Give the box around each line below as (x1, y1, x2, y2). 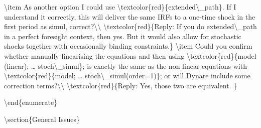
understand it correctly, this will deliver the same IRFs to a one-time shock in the (4, 11, 255, 22)
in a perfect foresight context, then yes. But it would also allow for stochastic (4, 31, 241, 41)
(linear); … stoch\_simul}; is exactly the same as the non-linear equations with (4, 60, 247, 71)
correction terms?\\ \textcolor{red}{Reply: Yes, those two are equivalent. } (4, 80, 237, 90)
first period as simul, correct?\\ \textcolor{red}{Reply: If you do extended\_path (4, 21, 257, 32)
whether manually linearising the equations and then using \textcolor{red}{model (4, 50, 256, 61)
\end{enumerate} (4, 97, 58, 107)
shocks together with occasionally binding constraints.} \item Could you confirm (4, 41, 252, 51)
